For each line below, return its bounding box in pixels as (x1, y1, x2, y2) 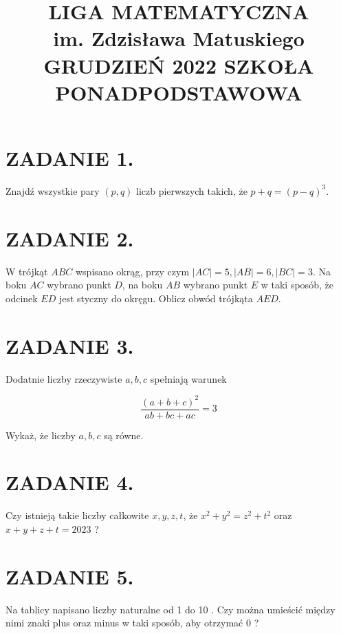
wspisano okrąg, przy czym (75, 264, 190, 278)
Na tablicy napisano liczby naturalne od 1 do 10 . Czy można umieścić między (5, 602, 335, 616)
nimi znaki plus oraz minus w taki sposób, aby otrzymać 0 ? (5, 615, 259, 630)
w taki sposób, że (261, 277, 333, 292)
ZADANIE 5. (5, 562, 134, 590)
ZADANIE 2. (5, 224, 134, 252)
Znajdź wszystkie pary (5, 183, 100, 198)
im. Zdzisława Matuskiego (53, 24, 305, 52)
